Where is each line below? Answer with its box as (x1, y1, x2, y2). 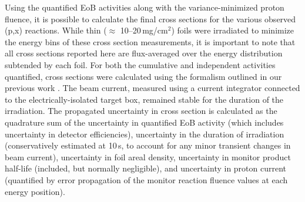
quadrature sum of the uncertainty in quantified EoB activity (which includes (5, 116, 284, 128)
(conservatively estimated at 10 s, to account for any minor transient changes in (5, 139, 291, 151)
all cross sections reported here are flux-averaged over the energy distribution (5, 47, 283, 59)
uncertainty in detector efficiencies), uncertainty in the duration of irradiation (5, 127, 284, 140)
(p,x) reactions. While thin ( (5, 24, 107, 36)
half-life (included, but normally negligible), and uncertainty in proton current (5, 162, 287, 174)
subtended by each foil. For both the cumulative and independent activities (5, 58, 276, 70)
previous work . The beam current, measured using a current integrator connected (5, 82, 300, 94)
